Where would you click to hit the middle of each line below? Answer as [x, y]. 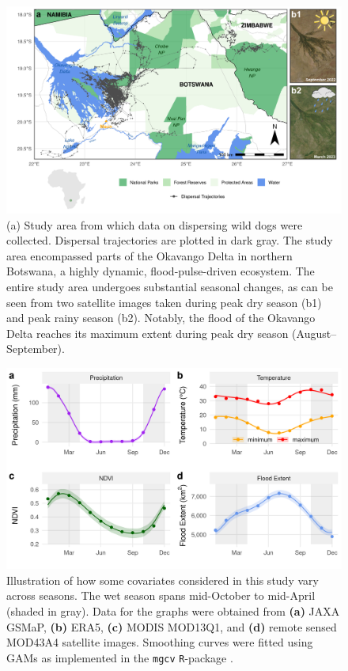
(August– [314, 333]
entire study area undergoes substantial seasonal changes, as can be [170, 287]
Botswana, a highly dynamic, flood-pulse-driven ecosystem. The [161, 271]
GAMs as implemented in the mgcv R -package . [120, 657]
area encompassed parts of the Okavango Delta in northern [149, 255]
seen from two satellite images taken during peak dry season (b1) [164, 302]
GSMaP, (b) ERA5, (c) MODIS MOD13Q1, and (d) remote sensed [172, 626]
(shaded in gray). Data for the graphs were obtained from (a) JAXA [173, 611]
